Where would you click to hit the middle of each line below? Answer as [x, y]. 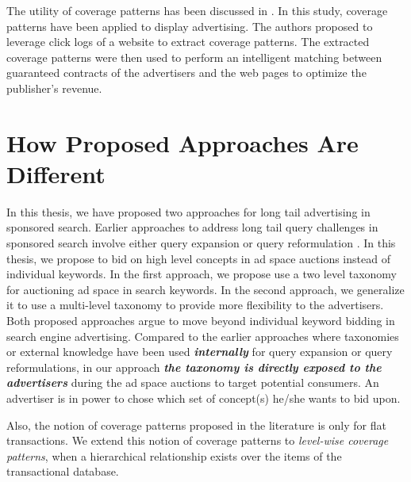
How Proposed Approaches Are [182, 142]
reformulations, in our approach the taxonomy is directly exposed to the [194, 367]
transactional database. [63, 471]
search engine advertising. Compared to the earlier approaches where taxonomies [203, 336]
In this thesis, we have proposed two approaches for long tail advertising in [188, 211]
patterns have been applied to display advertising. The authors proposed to [190, 26]
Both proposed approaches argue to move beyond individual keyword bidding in [201, 321]
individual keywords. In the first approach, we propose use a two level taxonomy [202, 274]
